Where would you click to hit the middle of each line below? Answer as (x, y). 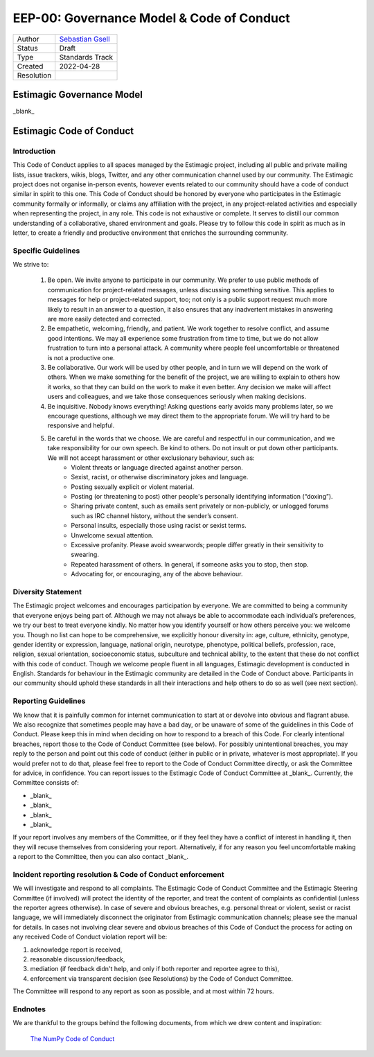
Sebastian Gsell (84, 39)
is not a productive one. (81, 357)
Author (28, 39)
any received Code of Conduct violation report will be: (90, 937)
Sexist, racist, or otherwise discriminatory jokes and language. (160, 477)
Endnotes (29, 1009)
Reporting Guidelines (49, 701)
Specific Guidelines (46, 251)
